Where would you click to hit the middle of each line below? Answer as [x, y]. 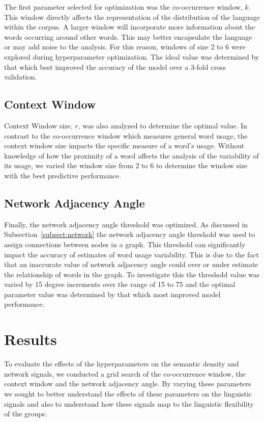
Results [31, 339]
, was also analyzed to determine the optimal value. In [163, 125]
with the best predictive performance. [63, 175]
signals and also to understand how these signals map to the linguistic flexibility [129, 403]
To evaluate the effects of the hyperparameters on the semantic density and [122, 364]
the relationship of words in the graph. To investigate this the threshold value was [132, 274]
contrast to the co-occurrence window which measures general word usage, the [126, 135]
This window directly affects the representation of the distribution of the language [132, 17]
